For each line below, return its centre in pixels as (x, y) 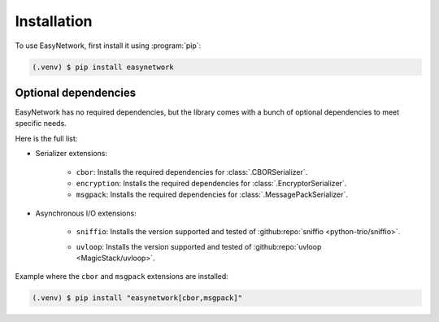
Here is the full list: (46, 138)
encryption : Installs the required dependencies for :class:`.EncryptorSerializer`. (211, 183)
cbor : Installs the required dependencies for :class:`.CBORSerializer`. (192, 172)
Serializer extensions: (71, 154)
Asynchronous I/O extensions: (86, 213)
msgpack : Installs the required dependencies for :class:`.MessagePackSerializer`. (212, 194)
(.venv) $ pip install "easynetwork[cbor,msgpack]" (137, 298)
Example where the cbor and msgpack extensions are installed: (122, 276)
